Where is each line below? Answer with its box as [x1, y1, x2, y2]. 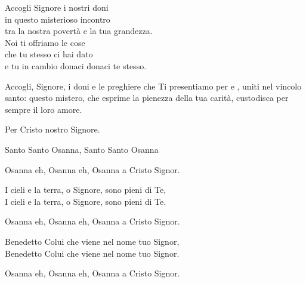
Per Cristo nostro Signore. [5, 123, 100, 136]
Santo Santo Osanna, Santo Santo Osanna [5, 143, 159, 155]
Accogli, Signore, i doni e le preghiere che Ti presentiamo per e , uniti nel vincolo [5, 79, 302, 92]
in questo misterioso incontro [5, 13, 110, 25]
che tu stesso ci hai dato [5, 48, 93, 60]
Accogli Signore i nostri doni [5, 1, 109, 13]
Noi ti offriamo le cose [5, 36, 85, 48]
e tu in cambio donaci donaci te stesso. [5, 59, 147, 72]
